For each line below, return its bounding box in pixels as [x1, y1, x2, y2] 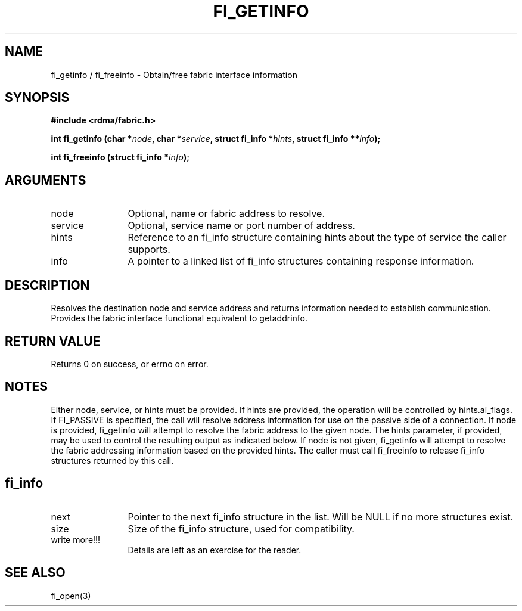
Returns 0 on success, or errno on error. [51, 358, 209, 369]
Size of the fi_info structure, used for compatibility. [128, 522, 355, 535]
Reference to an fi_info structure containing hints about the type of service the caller [128, 231, 507, 244]
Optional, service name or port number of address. [128, 219, 355, 232]
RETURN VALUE [5, 333, 101, 349]
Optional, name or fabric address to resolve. [128, 207, 325, 220]
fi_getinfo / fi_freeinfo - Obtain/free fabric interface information [51, 69, 297, 80]
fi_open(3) [51, 590, 91, 601]
